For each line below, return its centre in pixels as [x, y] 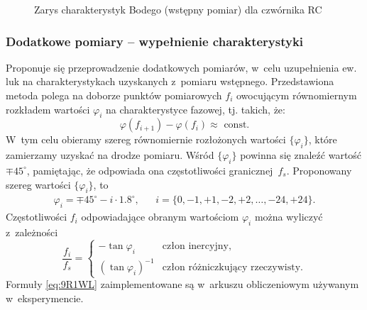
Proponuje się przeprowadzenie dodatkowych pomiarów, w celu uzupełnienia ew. [181, 67]
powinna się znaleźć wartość [301, 155]
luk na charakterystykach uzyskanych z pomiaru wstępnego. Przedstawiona [170, 81]
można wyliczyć [289, 217]
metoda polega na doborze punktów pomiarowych [114, 95]
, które [323, 139]
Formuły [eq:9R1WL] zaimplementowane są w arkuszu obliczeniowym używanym [182, 284]
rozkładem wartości [48, 109]
